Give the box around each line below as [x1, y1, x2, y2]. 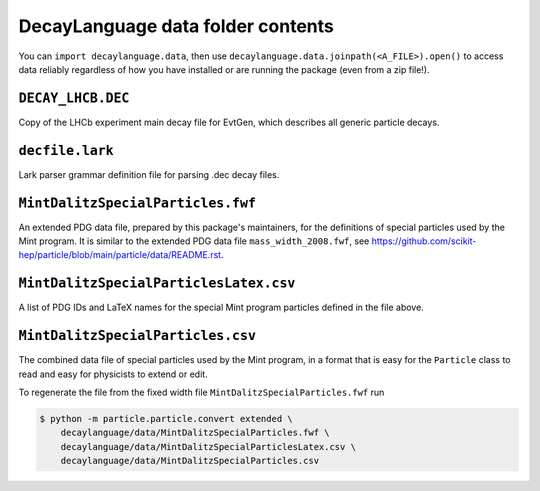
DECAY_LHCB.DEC [18, 90, 130, 106]
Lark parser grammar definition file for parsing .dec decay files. [18, 168, 280, 180]
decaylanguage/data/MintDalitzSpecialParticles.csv [60, 455, 320, 467]
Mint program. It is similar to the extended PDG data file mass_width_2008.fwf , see [18, 235, 370, 247]
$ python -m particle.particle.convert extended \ [39, 413, 294, 425]
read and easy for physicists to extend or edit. [18, 368, 209, 380]
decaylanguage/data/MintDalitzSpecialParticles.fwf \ [60, 427, 330, 439]
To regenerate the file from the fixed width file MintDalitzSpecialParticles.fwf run [18, 386, 385, 399]
